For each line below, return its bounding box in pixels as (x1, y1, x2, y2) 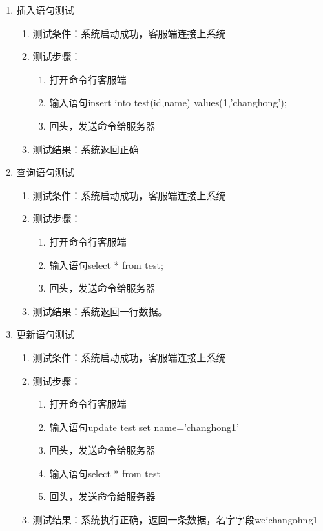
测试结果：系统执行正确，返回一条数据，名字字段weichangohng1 (32, 512, 318, 527)
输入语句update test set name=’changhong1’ (49, 419, 239, 434)
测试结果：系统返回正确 (32, 141, 139, 156)
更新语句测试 (16, 327, 74, 341)
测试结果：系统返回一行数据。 (32, 303, 168, 318)
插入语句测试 (16, 3, 74, 17)
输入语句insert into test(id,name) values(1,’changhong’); (49, 95, 287, 110)
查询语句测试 (16, 165, 74, 179)
